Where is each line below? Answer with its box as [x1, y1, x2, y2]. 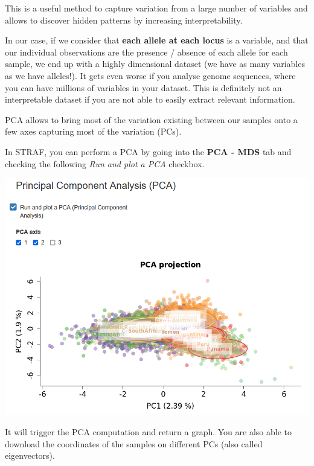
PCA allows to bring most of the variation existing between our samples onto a [5, 113, 298, 126]
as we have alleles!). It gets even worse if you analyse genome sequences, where [5, 69, 296, 81]
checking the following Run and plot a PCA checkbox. [5, 157, 205, 170]
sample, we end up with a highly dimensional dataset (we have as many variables [5, 57, 305, 70]
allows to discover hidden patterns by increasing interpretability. [5, 13, 243, 26]
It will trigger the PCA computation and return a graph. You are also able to [5, 426, 292, 438]
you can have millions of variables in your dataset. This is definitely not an [5, 81, 282, 94]
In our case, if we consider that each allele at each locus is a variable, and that [5, 34, 309, 46]
